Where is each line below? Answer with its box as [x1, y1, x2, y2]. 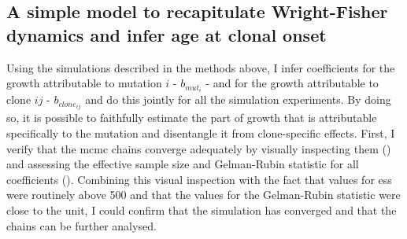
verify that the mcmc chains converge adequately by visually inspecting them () [6, 140, 391, 156]
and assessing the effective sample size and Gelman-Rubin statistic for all [6, 156, 359, 172]
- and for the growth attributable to [205, 75, 379, 91]
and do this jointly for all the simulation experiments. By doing [85, 91, 391, 108]
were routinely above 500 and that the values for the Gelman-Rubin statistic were [6, 186, 401, 203]
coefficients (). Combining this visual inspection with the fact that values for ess [6, 171, 392, 187]
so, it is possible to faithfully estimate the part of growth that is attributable [6, 109, 377, 126]
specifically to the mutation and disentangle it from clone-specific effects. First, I [6, 124, 395, 141]
